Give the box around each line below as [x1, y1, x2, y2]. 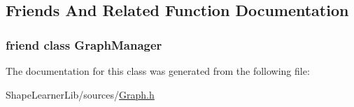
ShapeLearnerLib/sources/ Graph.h [6, 87, 155, 101]
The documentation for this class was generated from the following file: [6, 64, 310, 78]
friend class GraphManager [6, 36, 162, 53]
